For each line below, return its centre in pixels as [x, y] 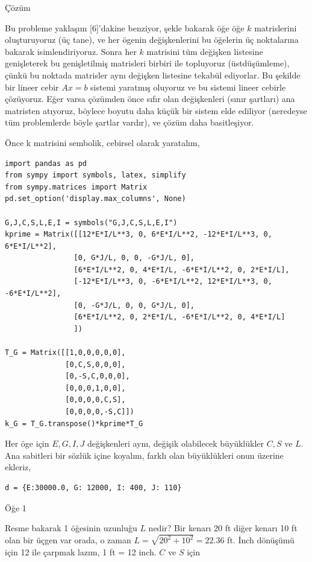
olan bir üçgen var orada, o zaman [68, 540]
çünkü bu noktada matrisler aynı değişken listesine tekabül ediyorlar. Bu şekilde [153, 75]
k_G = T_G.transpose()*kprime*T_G [74, 423]
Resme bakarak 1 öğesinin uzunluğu [71, 528]
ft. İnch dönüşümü [261, 540]
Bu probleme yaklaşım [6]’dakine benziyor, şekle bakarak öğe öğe [125, 27]
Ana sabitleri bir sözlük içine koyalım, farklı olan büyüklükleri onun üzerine [144, 455]
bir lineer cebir [32, 87]
